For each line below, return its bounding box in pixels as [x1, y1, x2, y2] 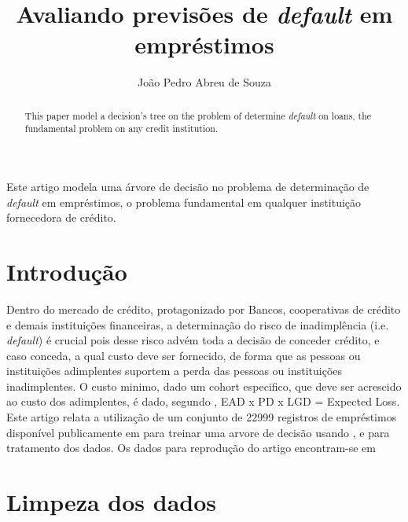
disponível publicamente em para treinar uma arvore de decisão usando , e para [6, 424, 390, 440]
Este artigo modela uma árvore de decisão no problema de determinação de [6, 178, 369, 195]
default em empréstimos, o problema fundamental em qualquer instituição [6, 193, 362, 210]
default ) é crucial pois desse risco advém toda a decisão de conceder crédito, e [6, 332, 380, 348]
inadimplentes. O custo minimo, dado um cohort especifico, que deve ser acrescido [6, 377, 402, 394]
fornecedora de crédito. [6, 209, 116, 226]
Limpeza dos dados [6, 486, 217, 518]
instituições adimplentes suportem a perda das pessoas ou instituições [6, 362, 343, 379]
